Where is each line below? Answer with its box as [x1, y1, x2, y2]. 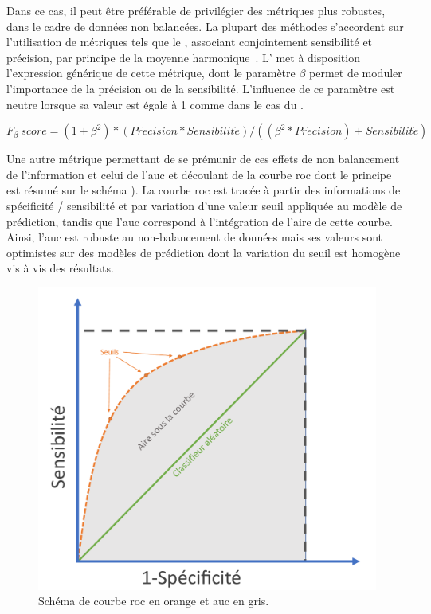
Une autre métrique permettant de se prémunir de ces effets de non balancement [6, 151, 400, 167]
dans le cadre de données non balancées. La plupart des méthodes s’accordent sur [6, 18, 404, 34]
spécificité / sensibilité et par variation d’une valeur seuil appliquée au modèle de [6, 197, 402, 213]
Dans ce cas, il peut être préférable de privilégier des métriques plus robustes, [6, 2, 386, 18]
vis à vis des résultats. [6, 260, 114, 276]
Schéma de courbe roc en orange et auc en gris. [38, 592, 269, 609]
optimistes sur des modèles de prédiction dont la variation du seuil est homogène [6, 244, 401, 260]
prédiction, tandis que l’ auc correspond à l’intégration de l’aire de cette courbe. [6, 213, 393, 229]
